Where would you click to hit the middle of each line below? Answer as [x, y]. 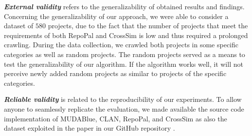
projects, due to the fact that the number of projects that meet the [148, 26]
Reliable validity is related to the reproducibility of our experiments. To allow [123, 99]
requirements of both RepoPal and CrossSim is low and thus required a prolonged [126, 35]
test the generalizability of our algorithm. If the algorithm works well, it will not [124, 64]
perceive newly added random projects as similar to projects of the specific [115, 73]
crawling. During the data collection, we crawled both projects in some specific [121, 45]
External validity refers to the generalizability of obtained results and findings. [124, 6]
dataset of [19, 26]
